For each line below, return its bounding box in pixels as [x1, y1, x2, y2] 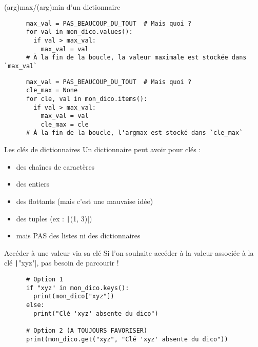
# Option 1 [26, 276, 63, 283]
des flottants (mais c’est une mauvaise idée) [16, 195, 153, 206]
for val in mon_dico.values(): [26, 28, 133, 36]
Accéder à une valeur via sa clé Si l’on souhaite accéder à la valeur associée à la [4, 247, 254, 258]
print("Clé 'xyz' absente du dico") [33, 310, 158, 317]
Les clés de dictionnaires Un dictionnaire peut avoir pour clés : [4, 144, 201, 155]
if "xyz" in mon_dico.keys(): [26, 284, 129, 292]
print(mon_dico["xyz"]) [33, 293, 114, 300]
